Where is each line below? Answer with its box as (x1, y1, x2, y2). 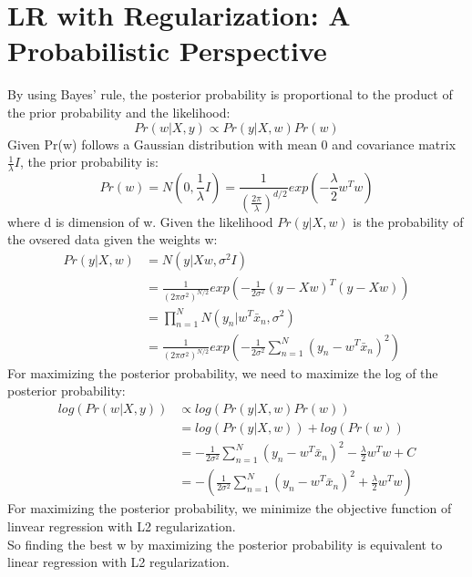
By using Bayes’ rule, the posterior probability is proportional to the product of (7, 85, 453, 104)
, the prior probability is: (19, 152, 159, 171)
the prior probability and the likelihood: (7, 102, 231, 121)
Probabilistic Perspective (7, 32, 327, 69)
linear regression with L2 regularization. (7, 552, 231, 572)
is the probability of (353, 211, 464, 231)
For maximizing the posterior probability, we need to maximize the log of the (7, 363, 438, 382)
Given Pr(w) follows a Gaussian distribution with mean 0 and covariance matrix (7, 134, 457, 153)
